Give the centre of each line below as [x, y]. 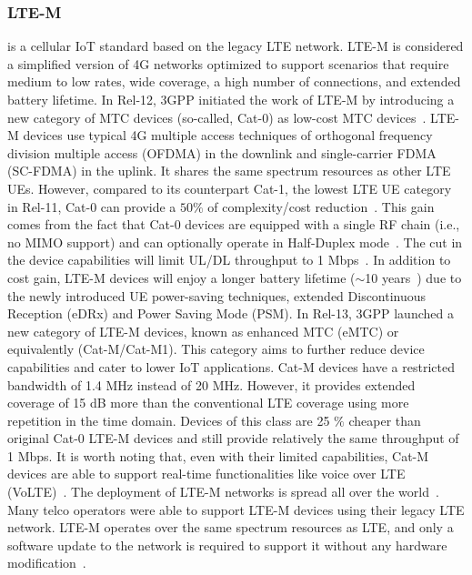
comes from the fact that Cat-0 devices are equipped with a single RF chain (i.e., [234, 224]
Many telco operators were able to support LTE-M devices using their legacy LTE [236, 509]
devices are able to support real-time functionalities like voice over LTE [206, 474]
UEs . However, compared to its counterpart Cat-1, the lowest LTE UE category [230, 188]
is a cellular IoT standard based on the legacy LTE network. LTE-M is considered [236, 46]
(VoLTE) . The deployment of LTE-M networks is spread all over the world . [223, 492]
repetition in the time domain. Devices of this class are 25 [169, 420]
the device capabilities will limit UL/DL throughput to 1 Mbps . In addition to [229, 260]
